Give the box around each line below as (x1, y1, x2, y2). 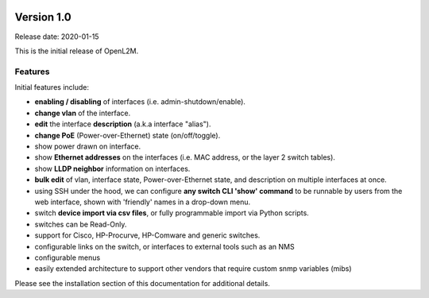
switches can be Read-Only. (34, 219, 127, 229)
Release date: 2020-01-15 (14, 32, 99, 41)
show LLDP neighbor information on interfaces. (34, 164, 191, 173)
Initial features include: (14, 83, 89, 92)
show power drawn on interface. (34, 141, 141, 151)
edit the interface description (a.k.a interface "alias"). (34, 119, 211, 129)
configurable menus (34, 253, 101, 262)
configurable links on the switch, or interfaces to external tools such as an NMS (34, 242, 295, 251)
